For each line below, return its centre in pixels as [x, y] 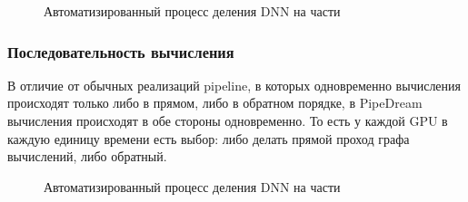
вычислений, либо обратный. [87, 156]
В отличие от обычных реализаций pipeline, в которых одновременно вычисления [234, 85]
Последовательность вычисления [121, 51]
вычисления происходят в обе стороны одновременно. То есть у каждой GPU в [228, 120]
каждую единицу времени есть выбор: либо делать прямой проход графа [209, 138]
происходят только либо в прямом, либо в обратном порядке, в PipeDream [215, 103]
